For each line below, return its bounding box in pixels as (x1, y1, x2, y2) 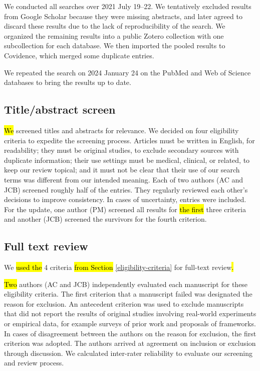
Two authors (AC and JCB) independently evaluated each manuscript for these (4, 279, 248, 289)
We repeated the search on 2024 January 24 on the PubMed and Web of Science (4, 67, 251, 77)
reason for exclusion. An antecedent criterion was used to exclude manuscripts (4, 298, 244, 309)
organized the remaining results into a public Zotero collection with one (4, 30, 224, 41)
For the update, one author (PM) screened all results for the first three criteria (4, 204, 246, 214)
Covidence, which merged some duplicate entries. (4, 50, 154, 60)
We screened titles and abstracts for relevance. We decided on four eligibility (4, 125, 239, 135)
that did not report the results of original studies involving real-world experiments (4, 308, 256, 319)
